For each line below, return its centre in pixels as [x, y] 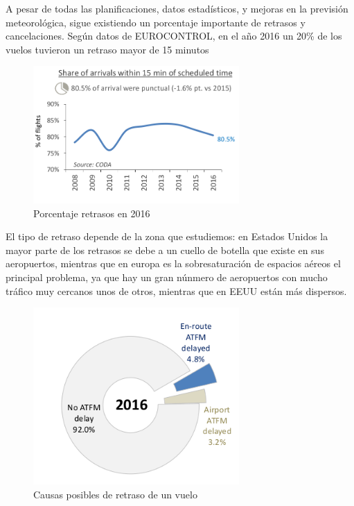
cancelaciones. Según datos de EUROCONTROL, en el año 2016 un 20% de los [174, 36]
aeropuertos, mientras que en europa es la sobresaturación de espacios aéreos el [173, 263]
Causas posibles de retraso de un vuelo [115, 494]
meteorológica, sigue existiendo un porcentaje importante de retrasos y [156, 22]
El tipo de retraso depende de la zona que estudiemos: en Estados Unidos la [167, 236]
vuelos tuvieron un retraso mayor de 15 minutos [107, 49]
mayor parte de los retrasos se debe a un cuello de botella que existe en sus [165, 250]
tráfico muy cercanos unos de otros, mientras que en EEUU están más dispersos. [176, 290]
